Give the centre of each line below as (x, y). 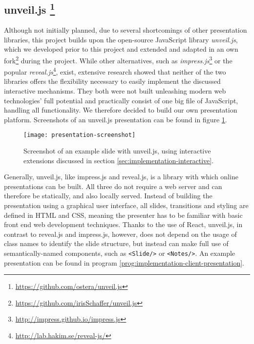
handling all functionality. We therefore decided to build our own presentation (121, 110)
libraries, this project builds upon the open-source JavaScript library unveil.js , (121, 39)
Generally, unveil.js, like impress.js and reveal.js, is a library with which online (121, 177)
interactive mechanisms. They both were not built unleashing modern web (115, 91)
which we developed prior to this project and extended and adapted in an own (121, 49)
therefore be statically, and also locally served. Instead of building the (108, 196)
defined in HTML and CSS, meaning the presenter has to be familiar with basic (123, 215)
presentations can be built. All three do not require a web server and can (113, 186)
